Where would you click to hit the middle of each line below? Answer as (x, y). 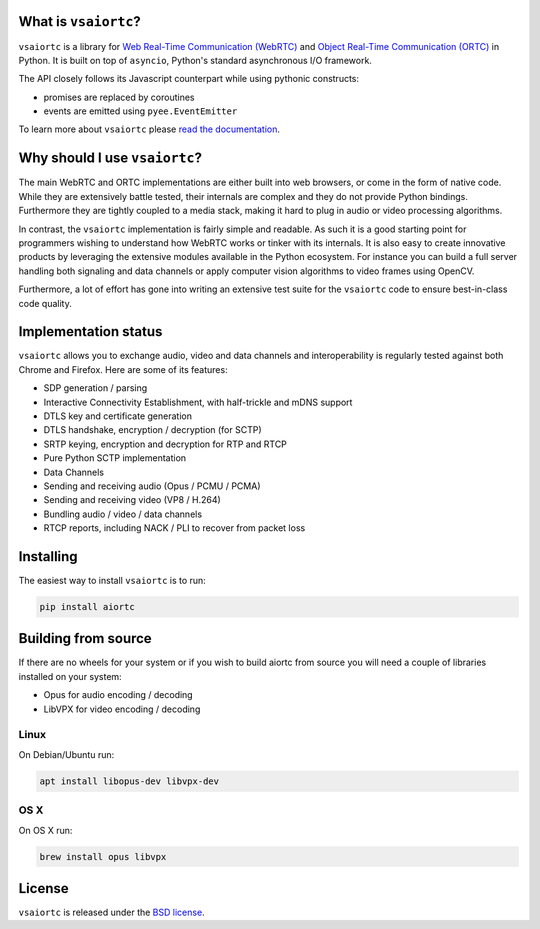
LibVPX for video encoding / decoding (122, 709)
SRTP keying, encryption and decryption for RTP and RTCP (165, 444)
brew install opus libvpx (103, 856)
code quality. (45, 303)
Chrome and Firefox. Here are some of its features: (123, 369)
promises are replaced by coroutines (119, 97)
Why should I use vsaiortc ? (110, 158)
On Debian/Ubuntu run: (66, 754)
